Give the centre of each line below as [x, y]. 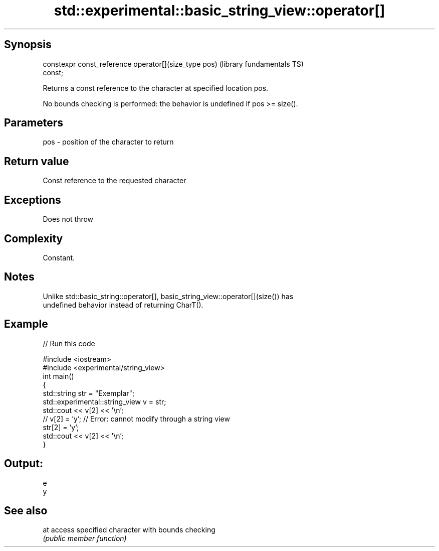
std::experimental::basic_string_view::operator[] [220, 11]
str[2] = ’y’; [61, 427]
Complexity [34, 238]
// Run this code [69, 343]
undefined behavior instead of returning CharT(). [123, 305]
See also [26, 510]
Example [26, 324]
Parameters [34, 123]
